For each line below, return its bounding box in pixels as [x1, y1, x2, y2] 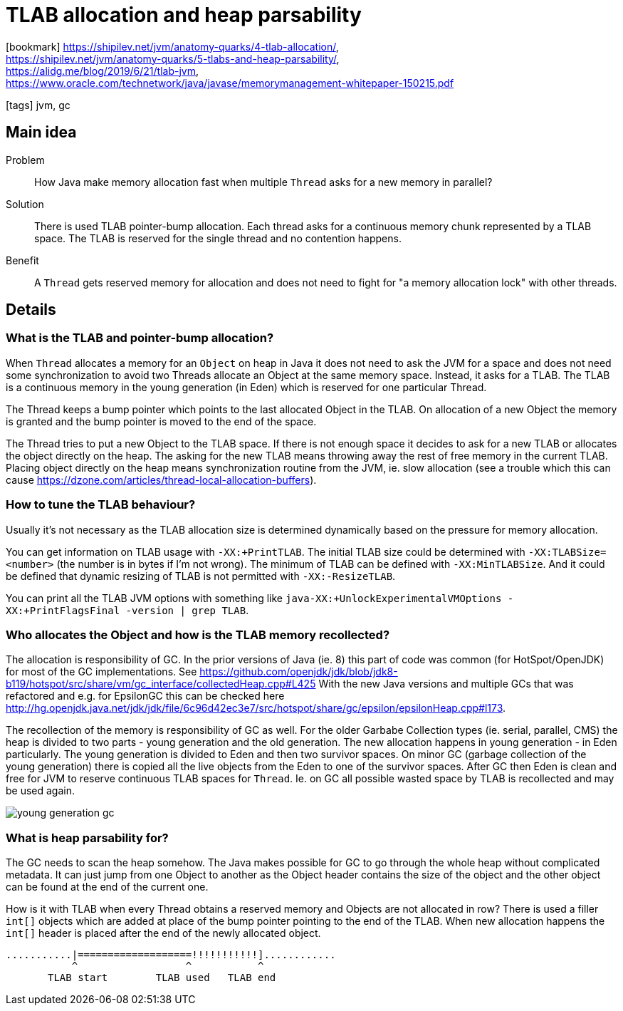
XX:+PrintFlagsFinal [6, 604, 120, 616]
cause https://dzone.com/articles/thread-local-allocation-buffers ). [6, 473, 317, 486]
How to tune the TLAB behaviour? [6, 497, 196, 512]
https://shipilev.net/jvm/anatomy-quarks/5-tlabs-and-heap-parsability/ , [6, 52, 340, 65]
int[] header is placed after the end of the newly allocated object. [6, 927, 321, 940]
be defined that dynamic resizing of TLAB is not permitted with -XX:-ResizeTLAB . [6, 569, 396, 582]
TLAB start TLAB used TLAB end [48, 972, 276, 984]
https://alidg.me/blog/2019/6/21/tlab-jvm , [6, 64, 199, 77]
